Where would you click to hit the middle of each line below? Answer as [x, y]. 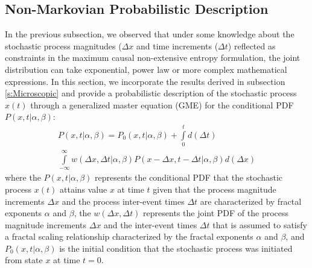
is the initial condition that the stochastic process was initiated [176, 248]
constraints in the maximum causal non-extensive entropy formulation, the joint [153, 58]
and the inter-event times [151, 224]
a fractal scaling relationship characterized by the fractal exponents [129, 236]
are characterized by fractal [251, 201]
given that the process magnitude [215, 189]
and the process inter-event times [123, 201]
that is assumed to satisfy [260, 224]
